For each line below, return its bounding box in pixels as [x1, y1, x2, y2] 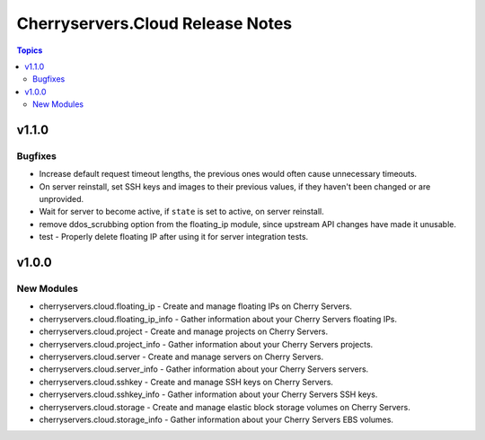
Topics [16, 45, 43, 56]
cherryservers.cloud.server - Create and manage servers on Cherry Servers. [39, 351, 323, 362]
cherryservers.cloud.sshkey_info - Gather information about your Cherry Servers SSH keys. [39, 389, 378, 400]
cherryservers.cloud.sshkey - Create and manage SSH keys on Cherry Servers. [39, 376, 334, 387]
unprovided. [39, 194, 84, 205]
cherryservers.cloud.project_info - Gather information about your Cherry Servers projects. [39, 339, 374, 349]
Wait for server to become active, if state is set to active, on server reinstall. [39, 207, 324, 217]
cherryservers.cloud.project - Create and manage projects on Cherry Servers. [39, 326, 328, 337]
